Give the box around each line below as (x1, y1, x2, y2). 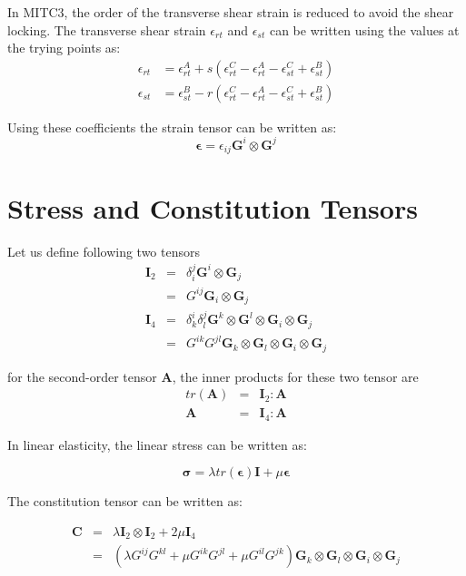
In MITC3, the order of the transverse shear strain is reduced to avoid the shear (7, 3, 454, 21)
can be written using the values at (269, 20, 460, 39)
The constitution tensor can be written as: (7, 492, 243, 511)
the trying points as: (7, 38, 121, 57)
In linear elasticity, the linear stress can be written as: (7, 434, 307, 454)
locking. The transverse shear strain (7, 20, 206, 39)
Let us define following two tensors (7, 241, 201, 260)
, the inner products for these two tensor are (172, 366, 419, 386)
